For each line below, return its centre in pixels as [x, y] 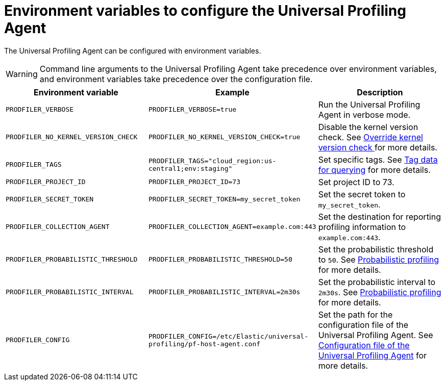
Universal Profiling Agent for [373, 355]
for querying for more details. [374, 170]
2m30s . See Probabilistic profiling [380, 292]
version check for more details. [378, 147]
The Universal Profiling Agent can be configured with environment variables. [133, 50]
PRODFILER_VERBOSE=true [192, 110]
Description [380, 92]
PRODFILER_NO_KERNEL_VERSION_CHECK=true [224, 137]
